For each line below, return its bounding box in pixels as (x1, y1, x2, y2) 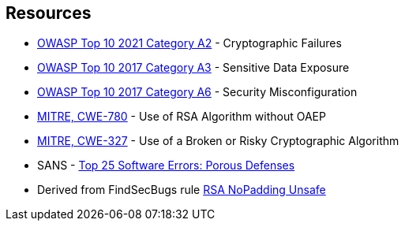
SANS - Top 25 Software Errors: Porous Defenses (37, 158, 295, 173)
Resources (6, 3, 92, 23)
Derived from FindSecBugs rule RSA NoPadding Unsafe (37, 183, 326, 197)
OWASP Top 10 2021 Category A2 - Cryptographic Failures (37, 36, 342, 50)
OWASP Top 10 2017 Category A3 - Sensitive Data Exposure (37, 61, 350, 75)
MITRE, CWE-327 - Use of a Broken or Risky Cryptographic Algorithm (37, 134, 399, 148)
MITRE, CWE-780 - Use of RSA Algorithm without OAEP (37, 110, 326, 124)
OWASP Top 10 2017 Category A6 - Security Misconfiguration (37, 85, 358, 99)
